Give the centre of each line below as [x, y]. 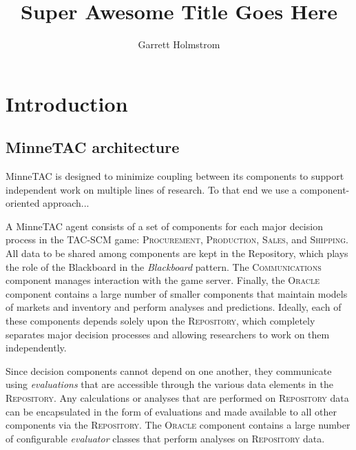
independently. [36, 348]
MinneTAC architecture [93, 147]
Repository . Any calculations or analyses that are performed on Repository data [177, 398]
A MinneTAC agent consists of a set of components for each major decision [164, 226]
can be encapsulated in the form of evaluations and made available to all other [171, 411]
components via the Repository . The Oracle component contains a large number [178, 425]
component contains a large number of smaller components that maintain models [177, 293]
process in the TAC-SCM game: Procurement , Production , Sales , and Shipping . [177, 239]
